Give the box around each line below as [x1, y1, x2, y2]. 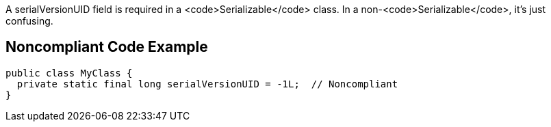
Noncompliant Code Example [5, 38, 208, 56]
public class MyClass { [5, 67, 133, 79]
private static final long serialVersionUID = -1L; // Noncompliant [16, 78, 398, 89]
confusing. [5, 15, 53, 27]
